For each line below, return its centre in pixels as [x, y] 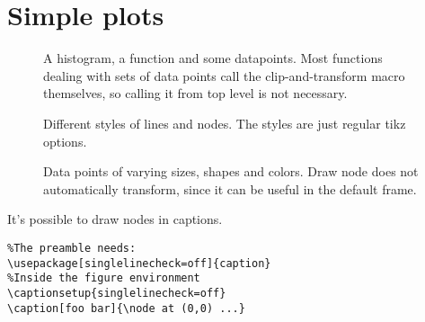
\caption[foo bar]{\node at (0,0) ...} [126, 308]
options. [65, 141]
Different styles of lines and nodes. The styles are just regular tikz [225, 123]
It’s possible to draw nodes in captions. [115, 219]
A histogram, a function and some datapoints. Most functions [213, 58]
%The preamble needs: [72, 248]
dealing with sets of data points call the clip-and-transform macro [224, 75]
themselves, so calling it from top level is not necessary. [195, 93]
